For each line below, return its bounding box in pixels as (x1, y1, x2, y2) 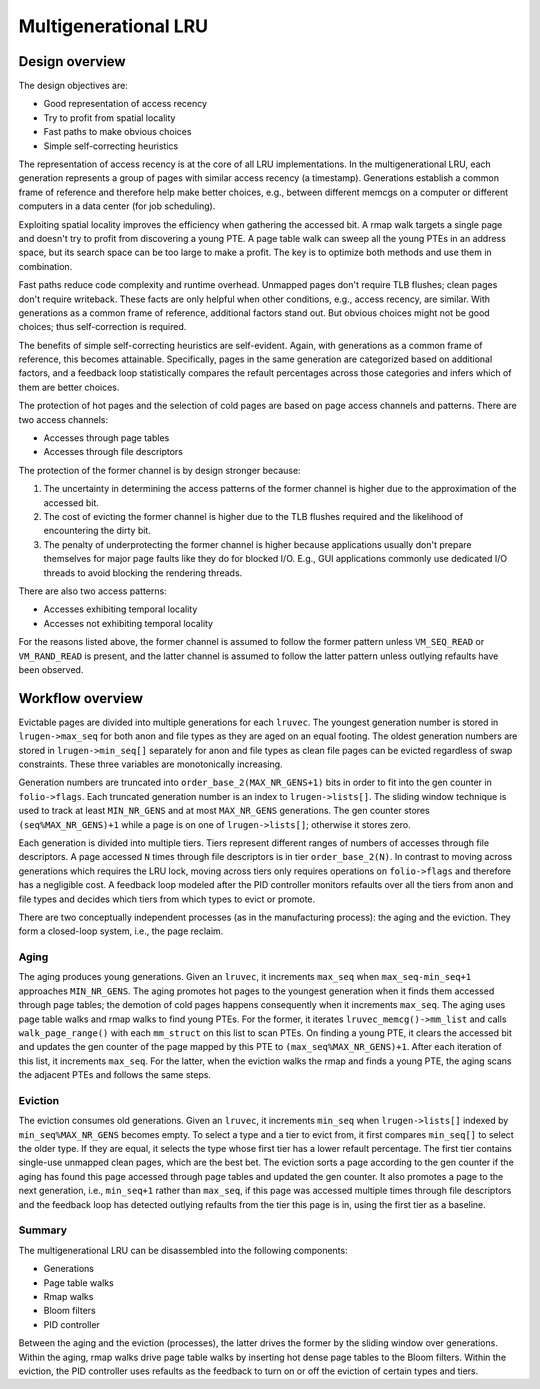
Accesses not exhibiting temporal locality (43, 617, 214, 629)
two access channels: (18, 413, 109, 425)
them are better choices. (18, 381, 120, 393)
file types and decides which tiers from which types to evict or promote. (18, 893, 316, 905)
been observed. (18, 663, 84, 675)
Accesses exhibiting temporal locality (43, 603, 198, 615)
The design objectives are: (18, 80, 129, 92)
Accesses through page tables (43, 432, 170, 444)
